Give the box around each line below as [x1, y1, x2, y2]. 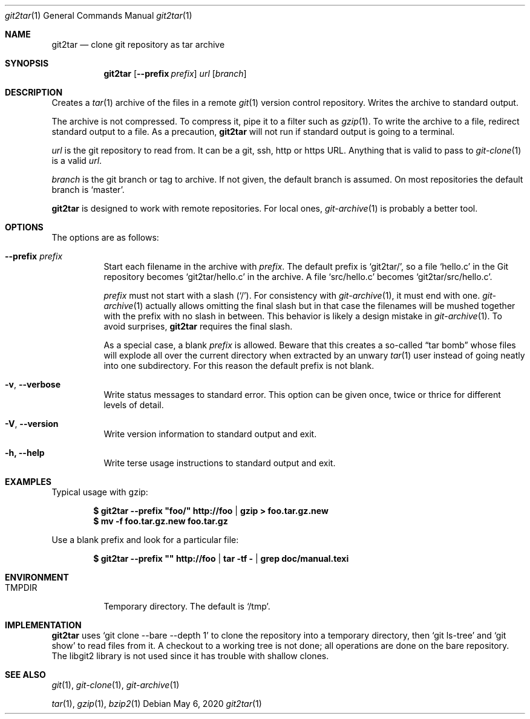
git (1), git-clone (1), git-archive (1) [51, 680, 180, 690]
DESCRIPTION [5, 87, 63, 97]
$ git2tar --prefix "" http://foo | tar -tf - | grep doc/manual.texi [93, 553, 349, 564]
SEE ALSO [5, 669, 46, 680]
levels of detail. [103, 400, 164, 410]
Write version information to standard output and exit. [103, 429, 317, 439]
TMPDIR [5, 582, 38, 593]
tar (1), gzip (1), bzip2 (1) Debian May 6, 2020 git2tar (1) [51, 698, 262, 709]
